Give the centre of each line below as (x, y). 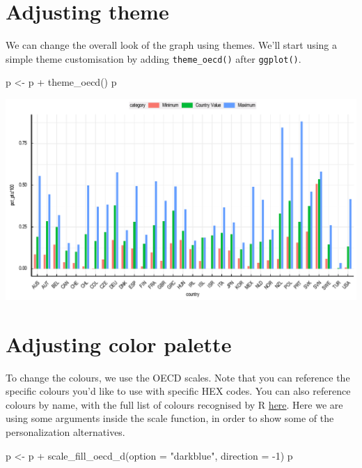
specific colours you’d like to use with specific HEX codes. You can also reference (178, 391)
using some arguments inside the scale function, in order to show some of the (170, 418)
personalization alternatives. (65, 431)
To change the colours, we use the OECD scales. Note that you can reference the (178, 377)
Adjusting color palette (119, 344)
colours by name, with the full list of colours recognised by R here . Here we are (174, 404)
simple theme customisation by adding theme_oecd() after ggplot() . (154, 58)
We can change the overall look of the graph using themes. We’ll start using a (172, 45)
